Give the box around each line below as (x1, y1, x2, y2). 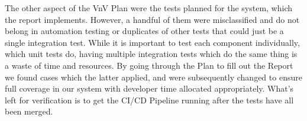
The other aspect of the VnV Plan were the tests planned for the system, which (5, 2, 292, 14)
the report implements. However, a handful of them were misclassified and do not (5, 13, 300, 25)
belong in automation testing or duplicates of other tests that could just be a (5, 25, 284, 37)
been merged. (5, 105, 53, 117)
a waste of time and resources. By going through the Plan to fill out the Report (5, 59, 293, 71)
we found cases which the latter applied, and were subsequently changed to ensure (5, 70, 302, 83)
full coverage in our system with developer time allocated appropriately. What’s (5, 82, 294, 95)
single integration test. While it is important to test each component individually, (5, 36, 300, 48)
